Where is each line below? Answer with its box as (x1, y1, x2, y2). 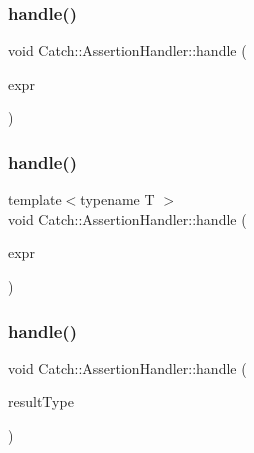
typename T (80, 189, 155, 210)
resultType (8, 391, 74, 412)
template (8, 189, 62, 210)
